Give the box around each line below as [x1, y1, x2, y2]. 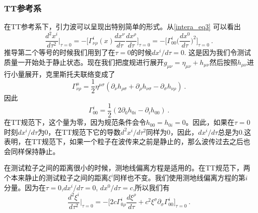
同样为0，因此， [146, 126, 198, 137]
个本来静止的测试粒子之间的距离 [4, 172, 108, 183]
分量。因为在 [4, 182, 46, 192]
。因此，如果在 [186, 117, 235, 127]
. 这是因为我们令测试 [184, 47, 251, 57]
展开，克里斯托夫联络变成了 [24, 68, 115, 79]
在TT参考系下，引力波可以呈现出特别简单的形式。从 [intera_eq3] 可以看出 [4, 21, 241, 32]
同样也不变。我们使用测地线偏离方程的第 [113, 172, 246, 183]
